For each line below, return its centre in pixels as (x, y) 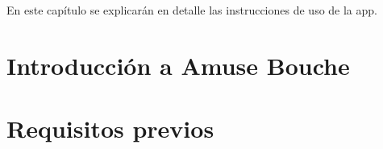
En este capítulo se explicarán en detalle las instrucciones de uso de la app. (192, 10)
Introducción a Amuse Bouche (178, 65)
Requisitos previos (110, 128)
